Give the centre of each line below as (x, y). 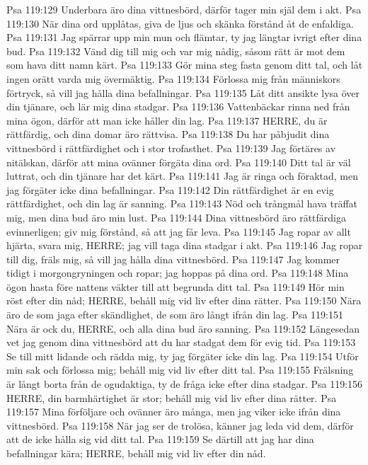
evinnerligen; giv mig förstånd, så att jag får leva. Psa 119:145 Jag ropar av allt (179, 231)
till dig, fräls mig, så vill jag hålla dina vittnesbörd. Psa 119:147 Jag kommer (173, 259)
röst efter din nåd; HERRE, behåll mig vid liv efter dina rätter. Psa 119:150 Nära (184, 300)
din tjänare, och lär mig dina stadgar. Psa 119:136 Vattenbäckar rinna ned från (178, 107)
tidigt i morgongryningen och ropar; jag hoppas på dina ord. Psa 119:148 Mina (178, 273)
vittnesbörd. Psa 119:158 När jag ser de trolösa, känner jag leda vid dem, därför (180, 425)
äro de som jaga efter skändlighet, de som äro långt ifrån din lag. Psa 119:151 (175, 315)
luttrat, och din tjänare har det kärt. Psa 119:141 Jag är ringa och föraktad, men (183, 176)
